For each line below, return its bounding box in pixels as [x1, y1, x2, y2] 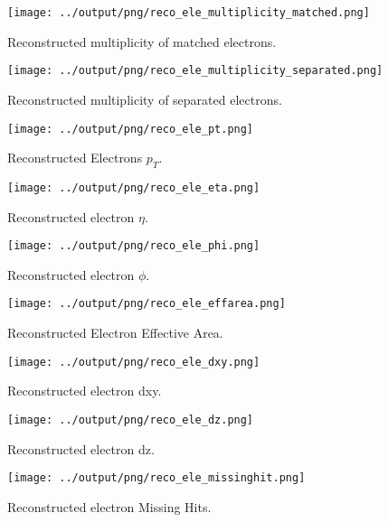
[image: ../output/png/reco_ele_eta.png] [7, 181, 260, 194]
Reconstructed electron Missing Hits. [7, 497, 212, 516]
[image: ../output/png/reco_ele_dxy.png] [7, 355, 260, 368]
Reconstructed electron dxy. [7, 381, 162, 400]
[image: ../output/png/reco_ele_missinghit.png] [7, 471, 306, 485]
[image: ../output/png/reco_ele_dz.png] [7, 413, 254, 426]
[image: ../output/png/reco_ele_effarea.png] [7, 297, 286, 311]
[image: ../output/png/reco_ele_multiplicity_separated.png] [7, 64, 383, 78]
